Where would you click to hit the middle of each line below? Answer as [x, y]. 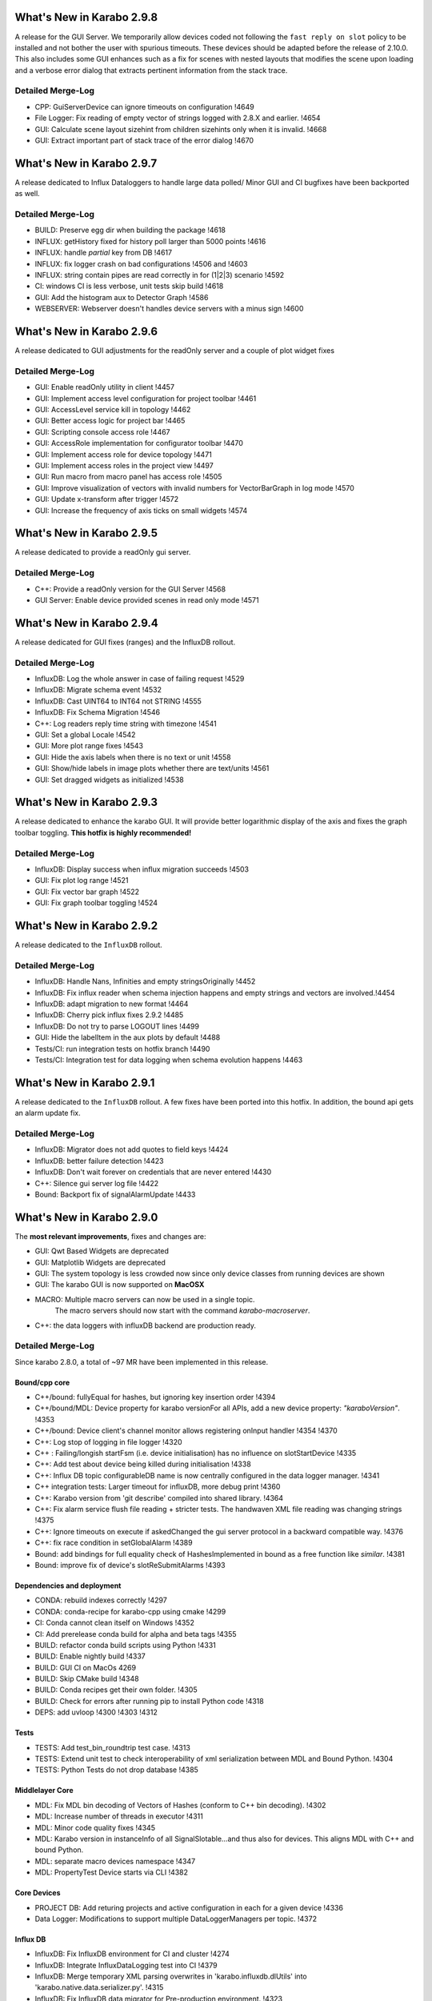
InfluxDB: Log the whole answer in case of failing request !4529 [140, 679]
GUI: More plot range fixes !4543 [89, 746]
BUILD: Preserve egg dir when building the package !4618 [130, 230]
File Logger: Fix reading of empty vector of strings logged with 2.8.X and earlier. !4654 [178, 118]
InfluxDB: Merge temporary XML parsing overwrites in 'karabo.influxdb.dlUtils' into [171, 1976]
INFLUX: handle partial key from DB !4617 [103, 253]
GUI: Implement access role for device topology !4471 [123, 454]
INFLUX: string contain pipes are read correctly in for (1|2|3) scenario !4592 [160, 275]
